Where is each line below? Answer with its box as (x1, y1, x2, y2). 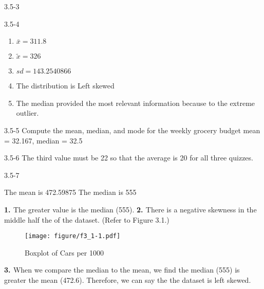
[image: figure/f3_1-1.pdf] (25, 232, 121, 240)
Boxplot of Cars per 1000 (25, 247, 104, 258)
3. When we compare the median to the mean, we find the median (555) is (4, 264, 240, 275)
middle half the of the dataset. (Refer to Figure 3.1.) (4, 214, 169, 225)
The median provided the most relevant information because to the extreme (16, 97, 255, 108)
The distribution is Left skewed (16, 80, 115, 91)
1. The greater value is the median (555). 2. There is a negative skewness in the (4, 204, 257, 214)
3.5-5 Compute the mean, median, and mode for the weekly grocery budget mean (4, 124, 260, 135)
